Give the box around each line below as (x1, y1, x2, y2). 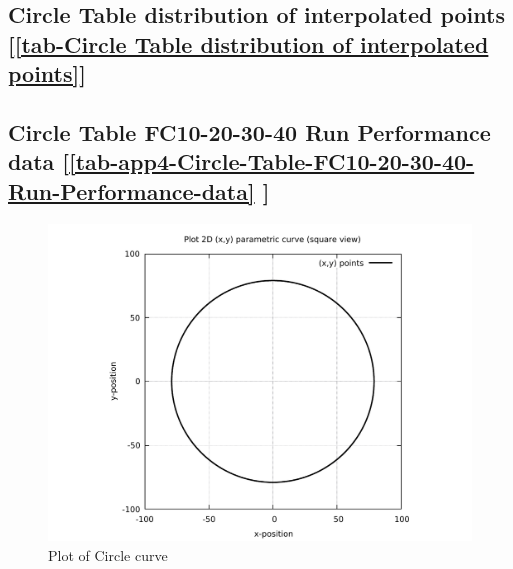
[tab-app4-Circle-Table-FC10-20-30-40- (69, 146, 475, 177)
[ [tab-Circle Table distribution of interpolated (8, 28, 489, 59)
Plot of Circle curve (48, 544, 168, 565)
